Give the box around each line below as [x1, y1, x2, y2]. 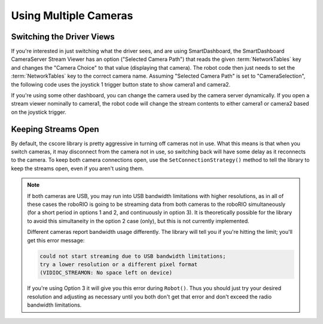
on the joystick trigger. [11, 108, 67, 116]
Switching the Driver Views [11, 32, 115, 42]
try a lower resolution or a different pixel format [39, 261, 198, 268]
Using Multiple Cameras [11, 9, 133, 22]
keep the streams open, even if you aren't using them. [11, 165, 145, 172]
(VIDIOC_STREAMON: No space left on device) [39, 269, 173, 276]
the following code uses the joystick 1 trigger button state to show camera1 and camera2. [11, 81, 231, 88]
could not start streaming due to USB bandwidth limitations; [39, 252, 226, 260]
